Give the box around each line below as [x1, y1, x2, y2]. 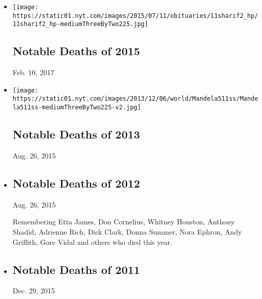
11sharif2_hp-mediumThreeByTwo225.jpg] [12, 20, 148, 28]
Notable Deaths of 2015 [12, 43, 140, 59]
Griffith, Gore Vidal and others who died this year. [12, 236, 172, 247]
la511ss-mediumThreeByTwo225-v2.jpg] [12, 104, 141, 111]
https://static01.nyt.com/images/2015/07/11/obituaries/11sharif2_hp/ [12, 12, 258, 19]
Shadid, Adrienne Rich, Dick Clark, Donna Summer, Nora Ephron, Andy [12, 226, 242, 237]
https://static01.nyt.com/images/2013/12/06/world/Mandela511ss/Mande [12, 95, 258, 103]
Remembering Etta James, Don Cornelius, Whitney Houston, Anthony [12, 216, 235, 227]
